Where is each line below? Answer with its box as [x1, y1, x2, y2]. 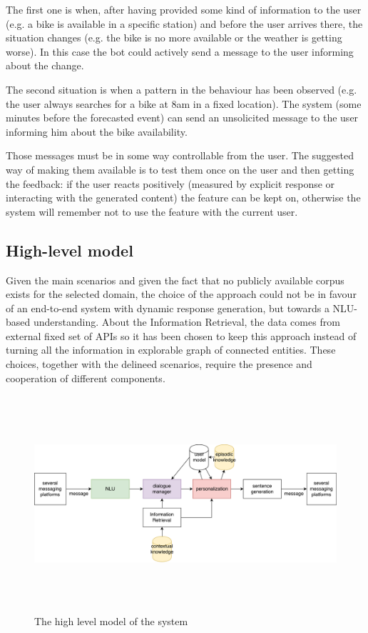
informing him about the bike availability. [6, 124, 188, 139]
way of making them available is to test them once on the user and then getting [6, 161, 354, 176]
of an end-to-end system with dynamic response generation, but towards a [6, 300, 329, 315]
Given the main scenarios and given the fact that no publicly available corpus [6, 272, 344, 287]
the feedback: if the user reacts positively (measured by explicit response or [6, 176, 335, 191]
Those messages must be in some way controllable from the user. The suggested [6, 148, 354, 163]
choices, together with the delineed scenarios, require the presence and [6, 357, 312, 372]
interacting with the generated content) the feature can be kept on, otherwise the [6, 190, 361, 205]
